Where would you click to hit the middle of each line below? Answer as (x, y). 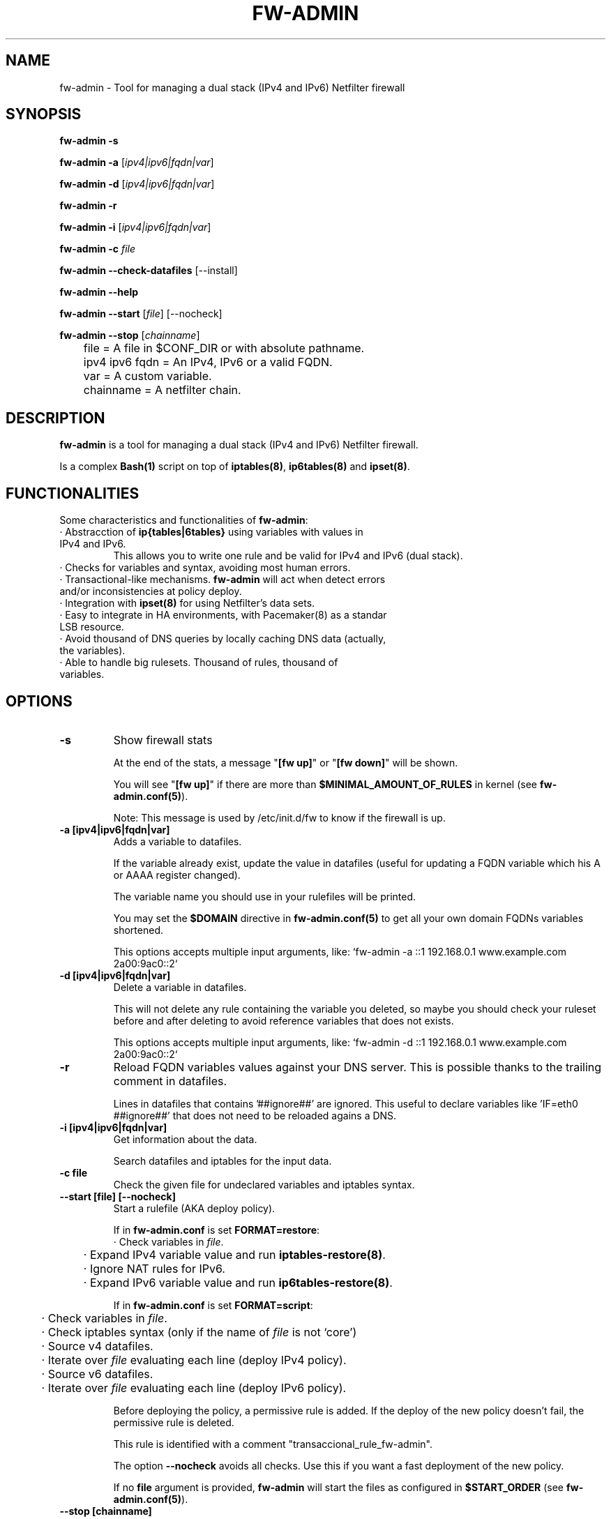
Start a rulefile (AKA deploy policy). (194, 1208)
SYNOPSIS (44, 114)
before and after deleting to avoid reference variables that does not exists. (284, 1020)
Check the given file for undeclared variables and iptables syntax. (264, 1184)
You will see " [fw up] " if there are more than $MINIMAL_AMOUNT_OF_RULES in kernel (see (325, 784)
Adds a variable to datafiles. (178, 841)
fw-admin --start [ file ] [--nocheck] (141, 314)
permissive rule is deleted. (174, 1422)
